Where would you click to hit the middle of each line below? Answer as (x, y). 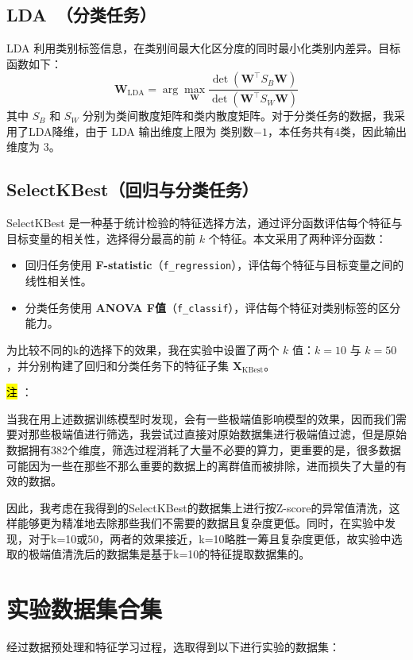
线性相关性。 (58, 281)
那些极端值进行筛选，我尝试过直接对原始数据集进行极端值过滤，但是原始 (217, 434)
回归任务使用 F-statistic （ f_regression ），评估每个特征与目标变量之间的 (214, 265)
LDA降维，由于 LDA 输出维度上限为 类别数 (141, 131)
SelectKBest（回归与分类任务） (133, 189)
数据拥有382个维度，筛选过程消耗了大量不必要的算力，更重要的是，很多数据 (204, 449)
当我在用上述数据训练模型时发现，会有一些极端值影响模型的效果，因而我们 (201, 418)
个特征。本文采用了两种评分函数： (297, 238)
